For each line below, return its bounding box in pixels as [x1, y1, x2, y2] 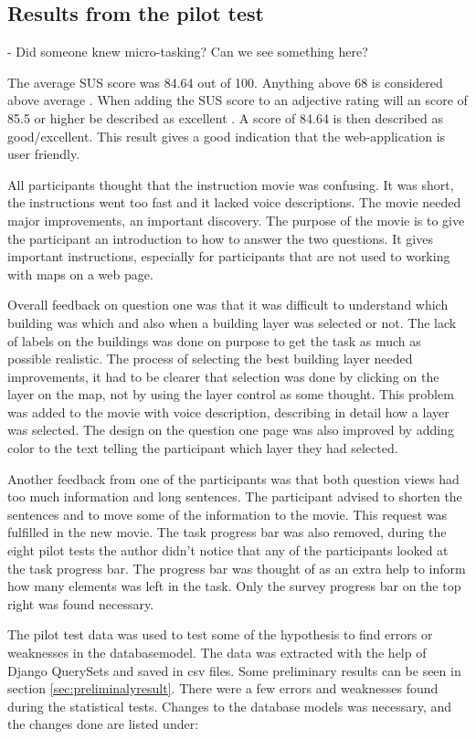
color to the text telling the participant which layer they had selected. [7, 438, 398, 458]
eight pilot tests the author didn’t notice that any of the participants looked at [7, 541, 449, 560]
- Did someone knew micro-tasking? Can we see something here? [7, 42, 368, 61]
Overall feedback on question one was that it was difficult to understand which [7, 295, 449, 314]
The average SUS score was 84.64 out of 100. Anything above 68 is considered [7, 72, 443, 91]
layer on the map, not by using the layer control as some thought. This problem [7, 385, 454, 404]
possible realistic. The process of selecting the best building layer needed [7, 349, 413, 368]
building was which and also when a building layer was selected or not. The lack [7, 312, 457, 332]
